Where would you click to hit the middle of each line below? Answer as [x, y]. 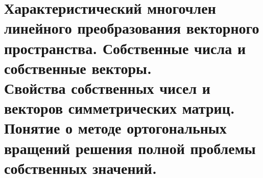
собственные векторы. [78, 68]
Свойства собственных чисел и [107, 87]
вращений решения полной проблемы [130, 148]
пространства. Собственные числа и [125, 48]
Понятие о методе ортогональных [115, 128]
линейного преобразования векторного [132, 28]
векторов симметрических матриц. [119, 108]
